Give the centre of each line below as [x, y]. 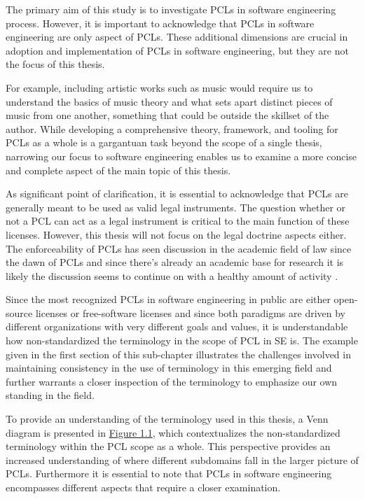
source [19, 312]
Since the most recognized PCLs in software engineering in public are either [168, 299]
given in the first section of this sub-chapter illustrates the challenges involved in [178, 354]
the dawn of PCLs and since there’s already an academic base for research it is [175, 262]
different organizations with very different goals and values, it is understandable [177, 326]
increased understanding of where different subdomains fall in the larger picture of [182, 459]
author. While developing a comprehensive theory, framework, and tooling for [172, 128]
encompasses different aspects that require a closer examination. [143, 487]
